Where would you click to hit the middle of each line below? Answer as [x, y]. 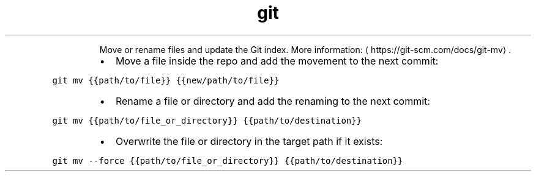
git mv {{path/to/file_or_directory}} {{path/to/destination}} [207, 120]
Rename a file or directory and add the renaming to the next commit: [273, 101]
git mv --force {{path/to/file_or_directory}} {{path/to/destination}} [228, 160]
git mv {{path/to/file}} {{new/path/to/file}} [166, 80]
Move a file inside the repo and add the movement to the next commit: [277, 61]
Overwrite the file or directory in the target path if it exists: [249, 141]
